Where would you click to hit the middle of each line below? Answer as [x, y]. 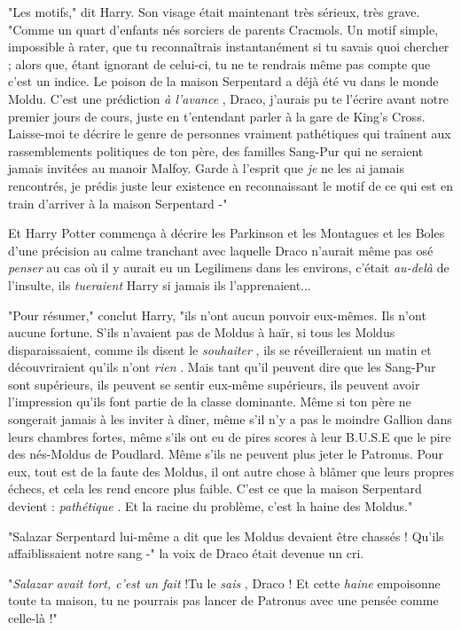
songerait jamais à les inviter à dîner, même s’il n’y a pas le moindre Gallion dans [230, 419]
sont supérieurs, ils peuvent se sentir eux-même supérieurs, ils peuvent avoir [214, 384]
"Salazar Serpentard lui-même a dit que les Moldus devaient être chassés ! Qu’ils [226, 535]
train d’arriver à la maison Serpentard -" [118, 203]
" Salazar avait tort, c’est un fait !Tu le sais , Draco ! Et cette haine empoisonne [224, 583]
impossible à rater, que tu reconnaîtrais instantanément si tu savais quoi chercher [229, 47]
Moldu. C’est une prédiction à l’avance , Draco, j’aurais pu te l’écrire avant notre [229, 98]
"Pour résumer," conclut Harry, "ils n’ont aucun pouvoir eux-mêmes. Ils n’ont [217, 315]
